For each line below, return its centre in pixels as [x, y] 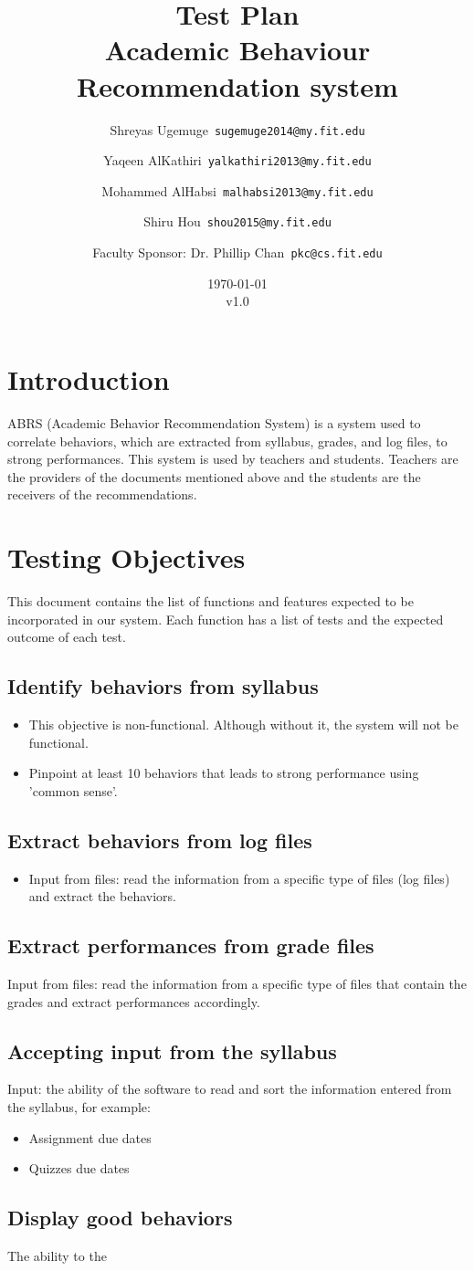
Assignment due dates [90, 1137]
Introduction [89, 378]
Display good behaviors [120, 1218]
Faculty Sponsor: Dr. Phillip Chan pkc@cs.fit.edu [237, 252]
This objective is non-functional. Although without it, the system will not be [243, 724]
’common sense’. [73, 790]
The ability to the [57, 1255]
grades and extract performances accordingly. [134, 1001]
